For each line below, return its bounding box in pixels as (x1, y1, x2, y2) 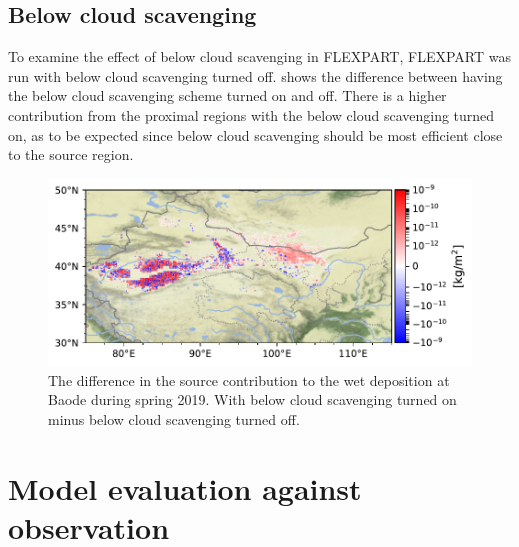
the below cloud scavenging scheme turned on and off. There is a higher (8, 85, 447, 106)
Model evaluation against (8, 467, 362, 508)
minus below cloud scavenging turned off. (48, 408, 300, 429)
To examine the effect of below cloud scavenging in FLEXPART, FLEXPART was (8, 46, 511, 67)
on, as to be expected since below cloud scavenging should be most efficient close (8, 124, 503, 145)
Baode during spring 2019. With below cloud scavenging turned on (48, 389, 457, 410)
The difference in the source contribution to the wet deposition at (48, 369, 450, 390)
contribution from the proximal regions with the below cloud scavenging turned (8, 104, 495, 125)
